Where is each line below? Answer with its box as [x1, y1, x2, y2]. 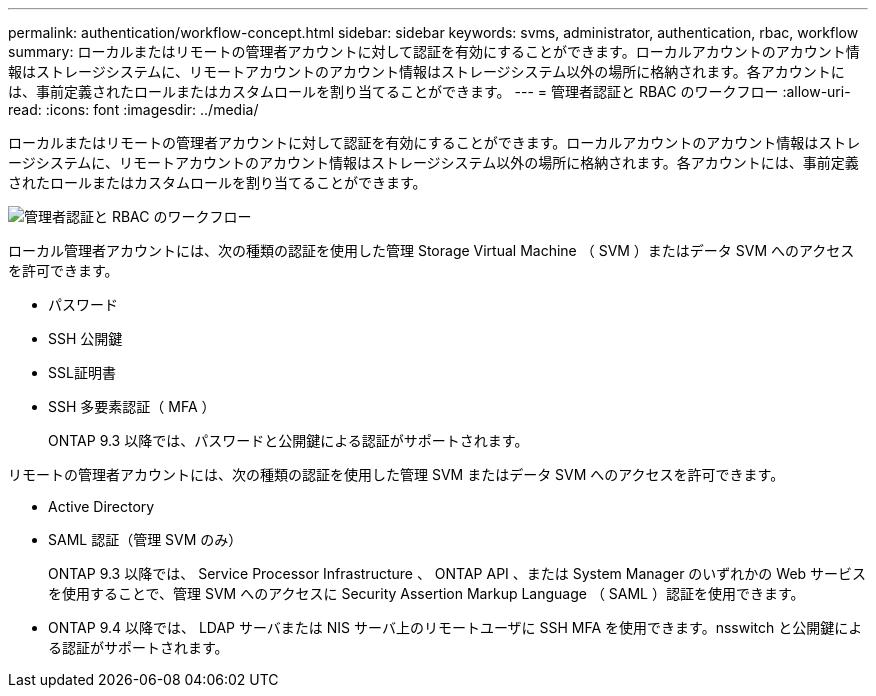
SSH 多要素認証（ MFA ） [48, 398, 216, 415]
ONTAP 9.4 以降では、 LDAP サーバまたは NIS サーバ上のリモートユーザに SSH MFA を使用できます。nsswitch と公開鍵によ [48, 619, 863, 636]
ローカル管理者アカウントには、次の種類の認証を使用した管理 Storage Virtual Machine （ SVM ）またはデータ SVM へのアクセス [8, 242, 855, 259]
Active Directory [48, 498, 155, 515]
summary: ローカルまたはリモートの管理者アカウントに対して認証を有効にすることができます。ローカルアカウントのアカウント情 [8, 43, 860, 60]
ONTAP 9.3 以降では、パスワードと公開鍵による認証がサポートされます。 [48, 432, 529, 449]
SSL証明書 [48, 364, 116, 381]
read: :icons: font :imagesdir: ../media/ [8, 101, 259, 118]
